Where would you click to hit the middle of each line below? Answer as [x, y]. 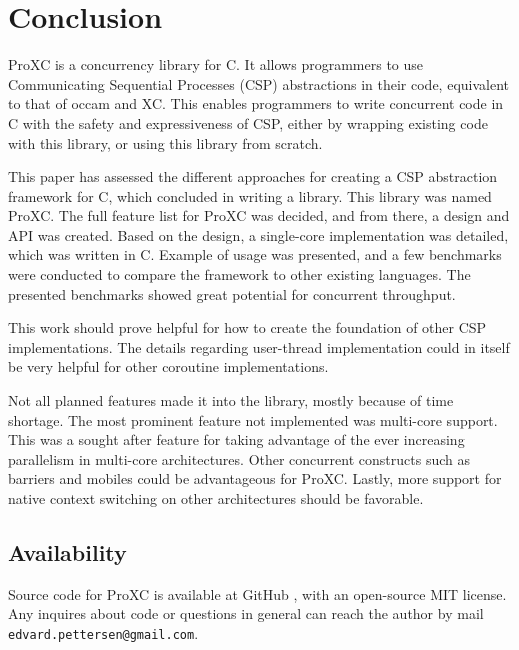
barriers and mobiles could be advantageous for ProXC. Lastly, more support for [255, 478]
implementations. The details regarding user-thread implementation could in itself [259, 346]
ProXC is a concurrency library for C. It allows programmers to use [216, 64]
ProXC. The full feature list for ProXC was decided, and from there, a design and [259, 215]
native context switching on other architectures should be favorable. [216, 498]
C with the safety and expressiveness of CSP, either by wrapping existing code [248, 122]
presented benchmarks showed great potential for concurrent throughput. [232, 293]
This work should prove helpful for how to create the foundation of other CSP [247, 327]
